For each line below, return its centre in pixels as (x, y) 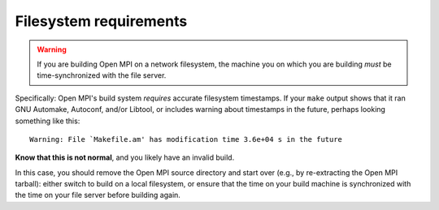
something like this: (48, 121)
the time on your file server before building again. (98, 195)
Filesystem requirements (101, 21)
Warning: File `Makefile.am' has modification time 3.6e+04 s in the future (186, 139)
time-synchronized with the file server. (102, 75)
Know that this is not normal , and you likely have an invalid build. (125, 157)
